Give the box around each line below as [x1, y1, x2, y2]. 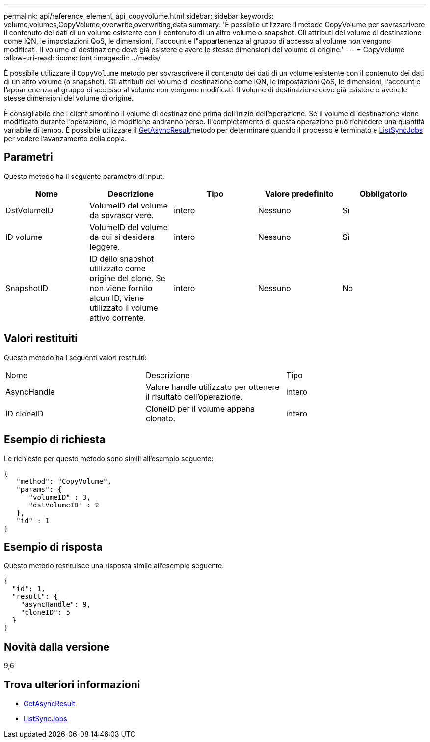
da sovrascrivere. [89, 210, 154, 220]
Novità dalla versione [4, 640, 109, 653]
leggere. [89, 241, 120, 252]
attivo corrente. [89, 312, 146, 323]
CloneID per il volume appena [145, 403, 255, 414]
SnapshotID [5, 283, 49, 293]
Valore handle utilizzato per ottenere [145, 382, 280, 392]
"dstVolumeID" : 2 [28, 501, 99, 509]
